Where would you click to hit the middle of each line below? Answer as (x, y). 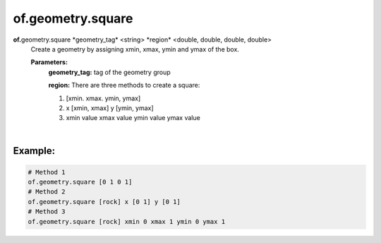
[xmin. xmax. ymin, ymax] (103, 98)
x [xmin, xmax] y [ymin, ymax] (110, 108)
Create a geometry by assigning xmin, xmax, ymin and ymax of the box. (135, 49)
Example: (34, 151)
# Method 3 (47, 212)
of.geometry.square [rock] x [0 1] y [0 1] (104, 202)
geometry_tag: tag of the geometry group (109, 72)
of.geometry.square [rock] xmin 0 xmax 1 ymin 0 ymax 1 (127, 221)
